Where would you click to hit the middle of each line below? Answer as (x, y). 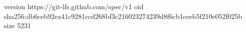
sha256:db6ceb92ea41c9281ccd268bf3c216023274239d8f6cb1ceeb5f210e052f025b (123, 16)
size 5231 (18, 25)
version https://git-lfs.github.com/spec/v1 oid (74, 6)
